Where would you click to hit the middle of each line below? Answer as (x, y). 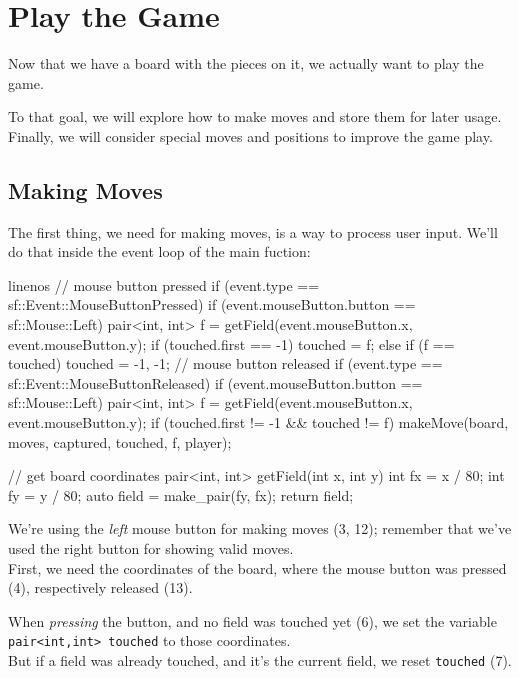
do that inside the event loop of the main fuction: (159, 251)
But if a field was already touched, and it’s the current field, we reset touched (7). (260, 660)
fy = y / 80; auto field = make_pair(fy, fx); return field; (181, 494)
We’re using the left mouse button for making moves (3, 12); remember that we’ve (260, 528)
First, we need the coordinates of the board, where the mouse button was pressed (257, 567)
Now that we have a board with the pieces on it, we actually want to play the (246, 63)
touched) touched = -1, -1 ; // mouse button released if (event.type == (225, 363)
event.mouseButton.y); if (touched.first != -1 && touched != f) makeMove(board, (258, 422)
